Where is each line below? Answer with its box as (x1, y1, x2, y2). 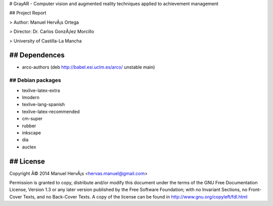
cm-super (22, 116, 43, 122)
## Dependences (9, 51, 65, 60)
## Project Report (9, 10, 47, 16)
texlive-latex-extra (22, 87, 60, 93)
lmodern (22, 94, 40, 100)
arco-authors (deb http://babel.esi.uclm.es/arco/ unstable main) (22, 64, 155, 70)
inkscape (22, 129, 41, 136)
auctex (22, 144, 36, 150)
